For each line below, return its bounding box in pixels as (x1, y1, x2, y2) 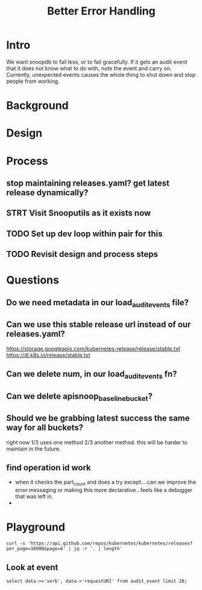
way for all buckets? (6, 423, 84, 433)
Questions (6, 273, 59, 287)
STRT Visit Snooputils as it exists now (6, 208, 151, 218)
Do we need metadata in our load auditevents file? (6, 297, 189, 309)
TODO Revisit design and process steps (6, 249, 159, 259)
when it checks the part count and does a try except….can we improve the (14, 479, 197, 487)
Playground (6, 520, 65, 534)
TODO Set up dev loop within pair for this (6, 229, 163, 239)
